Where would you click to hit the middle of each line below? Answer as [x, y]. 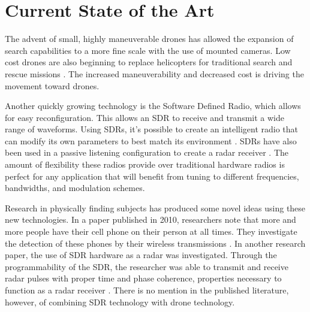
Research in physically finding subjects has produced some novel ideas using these [155, 208]
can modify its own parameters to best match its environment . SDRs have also [151, 140]
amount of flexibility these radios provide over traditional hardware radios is [145, 164]
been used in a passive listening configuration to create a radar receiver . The [147, 152]
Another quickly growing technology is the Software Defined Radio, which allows [153, 106]
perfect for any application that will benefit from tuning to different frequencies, [152, 176]
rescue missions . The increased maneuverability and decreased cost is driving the [154, 73]
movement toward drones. [52, 85]
